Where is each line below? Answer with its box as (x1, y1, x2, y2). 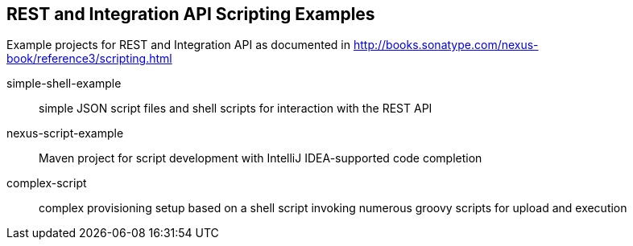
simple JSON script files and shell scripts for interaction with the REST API (39, 101, 432, 116)
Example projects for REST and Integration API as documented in (6, 38, 351, 52)
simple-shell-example (6, 76, 122, 91)
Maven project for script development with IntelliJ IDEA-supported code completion (39, 151, 482, 166)
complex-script (6, 176, 87, 191)
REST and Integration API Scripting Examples (6, 4, 375, 24)
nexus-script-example (6, 126, 124, 141)
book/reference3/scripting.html (6, 51, 172, 66)
